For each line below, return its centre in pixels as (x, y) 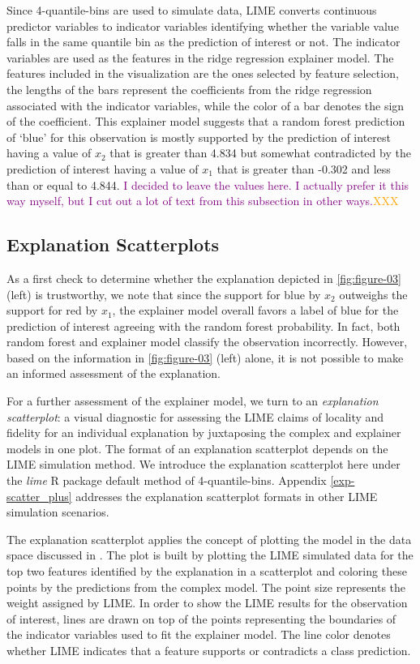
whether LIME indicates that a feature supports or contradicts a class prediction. (209, 650)
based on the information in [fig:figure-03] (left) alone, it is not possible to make (205, 357)
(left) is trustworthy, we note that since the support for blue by (164, 294)
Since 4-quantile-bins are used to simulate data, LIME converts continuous (192, 10)
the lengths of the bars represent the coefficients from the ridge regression (189, 89)
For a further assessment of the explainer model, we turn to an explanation (193, 401)
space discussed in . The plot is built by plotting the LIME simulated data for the (210, 555)
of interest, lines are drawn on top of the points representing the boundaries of (201, 618)
